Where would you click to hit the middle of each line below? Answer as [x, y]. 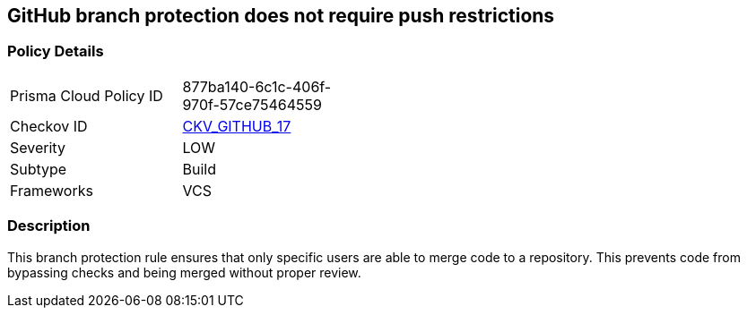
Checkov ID [49, 126]
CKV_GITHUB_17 [237, 126]
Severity [38, 147]
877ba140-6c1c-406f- [257, 86]
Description [49, 226]
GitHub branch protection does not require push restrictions [281, 16]
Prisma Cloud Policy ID [87, 95]
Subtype [39, 169]
